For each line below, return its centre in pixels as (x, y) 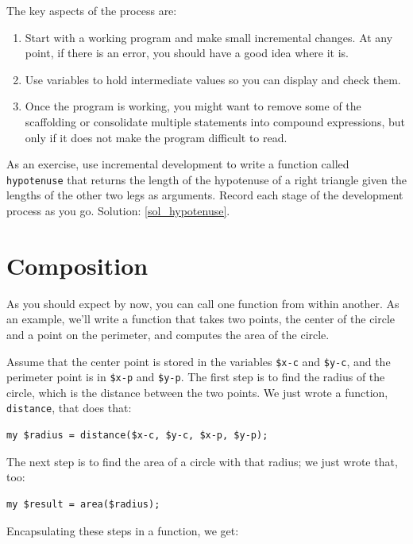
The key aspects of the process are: (92, 10)
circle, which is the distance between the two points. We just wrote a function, (197, 392)
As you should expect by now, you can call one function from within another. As (203, 303)
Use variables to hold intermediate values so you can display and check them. (213, 79)
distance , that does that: (69, 408)
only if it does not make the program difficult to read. (156, 137)
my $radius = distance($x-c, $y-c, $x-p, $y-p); (137, 436)
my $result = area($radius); (83, 504)
